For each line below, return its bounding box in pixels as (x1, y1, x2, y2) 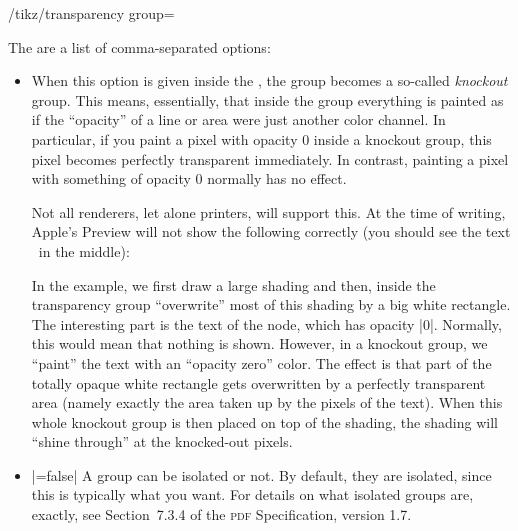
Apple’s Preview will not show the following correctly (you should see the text (31, 221, 511, 242)
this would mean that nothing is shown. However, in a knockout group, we (31, 333, 488, 354)
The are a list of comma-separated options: (8, 36, 271, 57)
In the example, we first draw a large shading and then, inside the (31, 274, 436, 295)
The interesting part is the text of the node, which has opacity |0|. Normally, (31, 313, 502, 334)
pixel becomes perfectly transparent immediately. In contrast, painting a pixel (31, 148, 509, 169)
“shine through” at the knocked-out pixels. (31, 431, 293, 452)
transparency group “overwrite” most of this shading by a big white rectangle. (31, 294, 511, 315)
